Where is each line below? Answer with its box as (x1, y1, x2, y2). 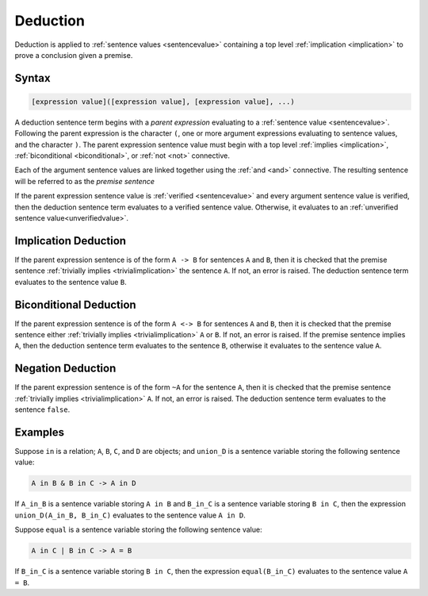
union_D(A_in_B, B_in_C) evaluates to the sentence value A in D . (14, 510, 246, 520)
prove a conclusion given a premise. (14, 50, 133, 60)
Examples (14, 425, 65, 439)
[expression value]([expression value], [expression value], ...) (31, 97, 295, 106)
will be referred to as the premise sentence (14, 176, 155, 186)
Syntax (14, 71, 51, 85)
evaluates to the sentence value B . (14, 277, 127, 286)
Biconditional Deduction (14, 298, 136, 311)
